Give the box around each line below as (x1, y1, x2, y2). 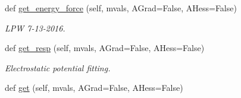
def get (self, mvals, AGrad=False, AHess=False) (5, 81, 183, 94)
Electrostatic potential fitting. (5, 61, 111, 74)
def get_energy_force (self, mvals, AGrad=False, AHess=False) (5, 2, 237, 14)
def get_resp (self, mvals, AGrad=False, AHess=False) (5, 42, 205, 54)
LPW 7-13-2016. (5, 21, 65, 34)
